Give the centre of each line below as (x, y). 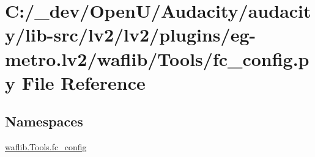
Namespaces (44, 121)
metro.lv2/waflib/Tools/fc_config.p (157, 58)
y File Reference (75, 82)
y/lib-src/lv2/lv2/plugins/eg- (131, 35)
